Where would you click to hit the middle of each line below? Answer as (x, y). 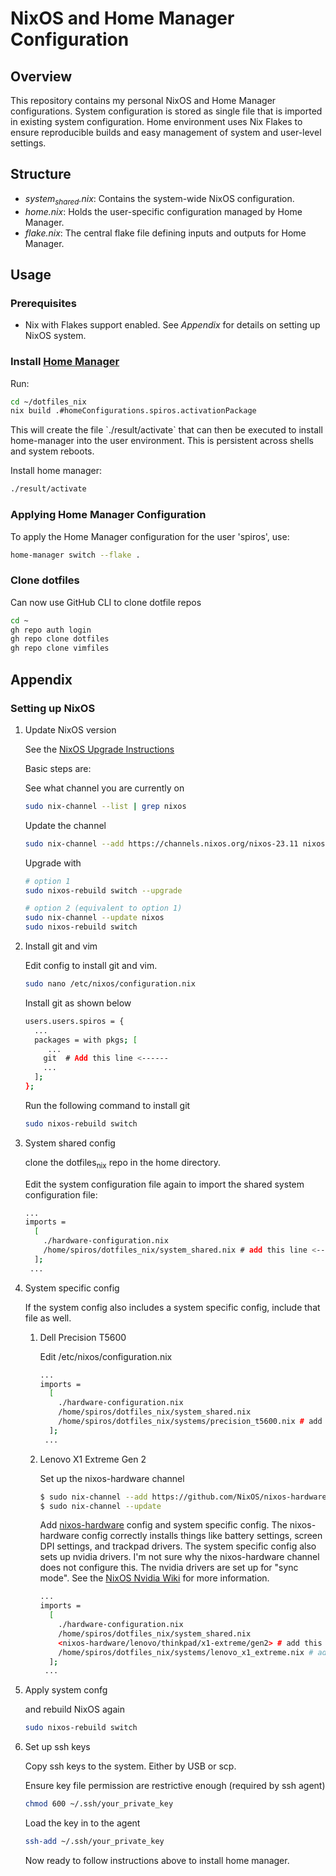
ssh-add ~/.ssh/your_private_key (94, 1842)
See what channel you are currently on (104, 788)
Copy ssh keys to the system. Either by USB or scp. (130, 1766)
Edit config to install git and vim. (91, 965)
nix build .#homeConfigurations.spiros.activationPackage (133, 411)
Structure (41, 174)
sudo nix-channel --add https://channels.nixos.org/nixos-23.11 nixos (175, 843)
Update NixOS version (70, 729)
